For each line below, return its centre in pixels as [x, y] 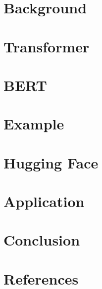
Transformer [47, 46]
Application [44, 201]
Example [34, 124]
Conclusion [42, 240]
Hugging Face [51, 162]
